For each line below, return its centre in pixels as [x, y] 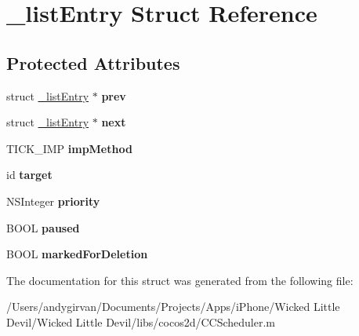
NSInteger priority [53, 201]
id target [29, 175]
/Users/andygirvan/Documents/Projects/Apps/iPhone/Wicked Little [173, 307]
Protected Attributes [93, 62]
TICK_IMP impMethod [69, 148]
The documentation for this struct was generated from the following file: [180, 280]
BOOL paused [43, 227]
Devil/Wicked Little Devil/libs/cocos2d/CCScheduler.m [141, 321]
